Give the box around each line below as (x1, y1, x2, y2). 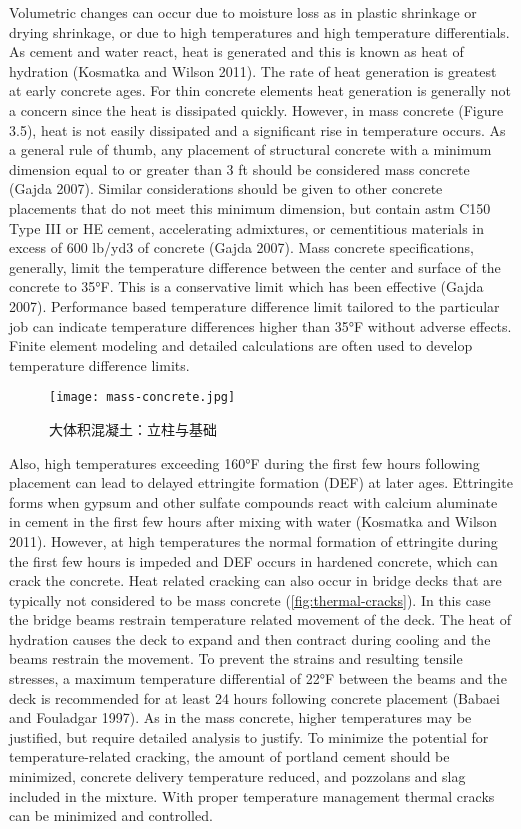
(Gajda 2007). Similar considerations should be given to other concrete (9, 178, 443, 199)
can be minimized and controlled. (9, 805, 213, 826)
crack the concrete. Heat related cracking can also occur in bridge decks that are (9, 570, 502, 591)
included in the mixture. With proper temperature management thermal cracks (9, 785, 495, 806)
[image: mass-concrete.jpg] (49, 390, 236, 405)
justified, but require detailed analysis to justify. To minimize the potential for (9, 726, 489, 747)
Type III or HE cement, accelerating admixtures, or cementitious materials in (9, 217, 485, 238)
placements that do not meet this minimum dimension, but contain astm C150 (9, 197, 491, 218)
